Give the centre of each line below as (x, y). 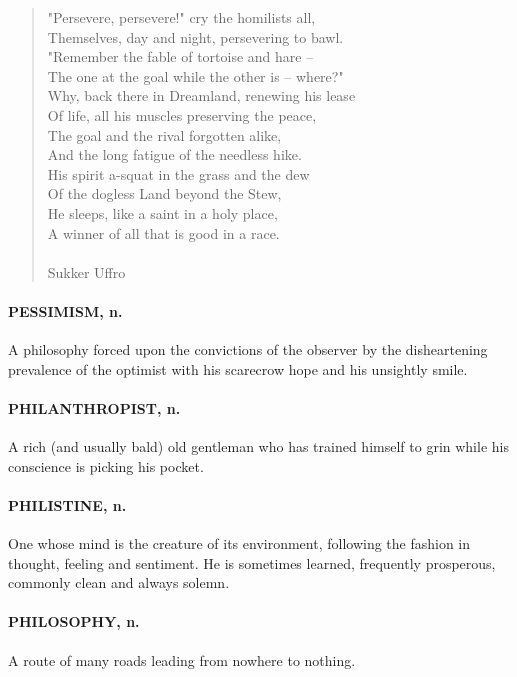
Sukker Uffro (86, 271)
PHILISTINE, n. (67, 504)
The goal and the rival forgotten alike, (164, 134)
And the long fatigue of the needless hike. (174, 154)
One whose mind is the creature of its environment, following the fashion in (239, 543)
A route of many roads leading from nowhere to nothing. (182, 659)
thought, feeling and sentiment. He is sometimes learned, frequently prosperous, (252, 562)
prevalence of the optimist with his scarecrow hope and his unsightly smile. (238, 368)
